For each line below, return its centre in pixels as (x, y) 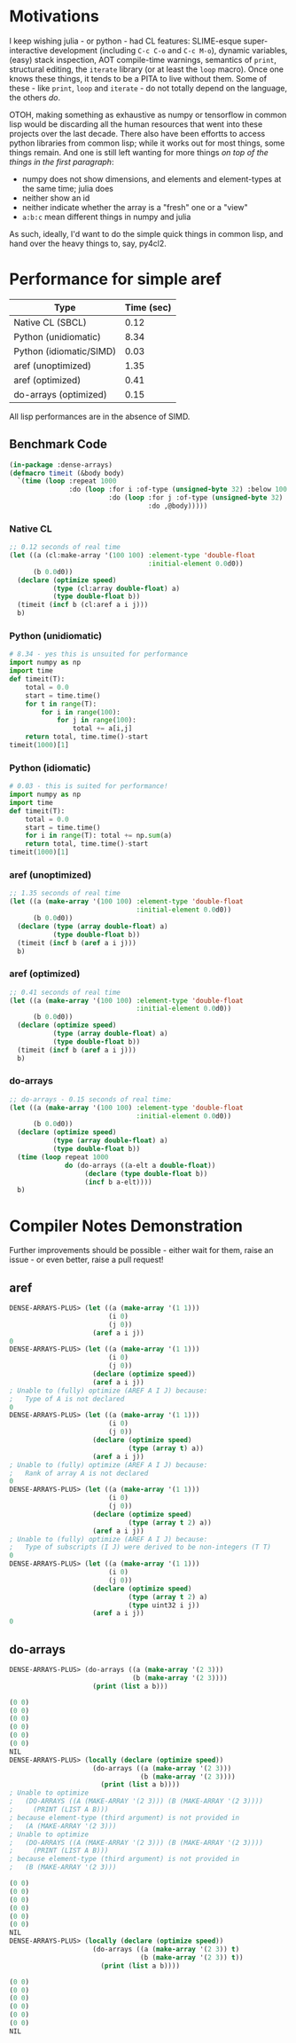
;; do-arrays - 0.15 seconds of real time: (91, 1099)
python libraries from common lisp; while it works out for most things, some (147, 143)
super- (256, 41)
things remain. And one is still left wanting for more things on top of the (139, 152)
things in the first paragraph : (62, 162)
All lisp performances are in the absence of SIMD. (100, 416)
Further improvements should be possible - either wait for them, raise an (141, 1250)
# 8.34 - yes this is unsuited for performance (99, 654)
